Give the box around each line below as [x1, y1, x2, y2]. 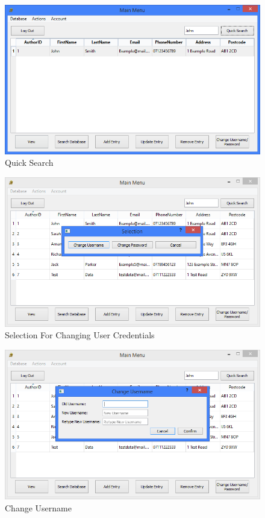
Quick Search [5, 156, 54, 169]
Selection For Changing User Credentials [5, 329, 155, 341]
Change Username [5, 501, 72, 514]
